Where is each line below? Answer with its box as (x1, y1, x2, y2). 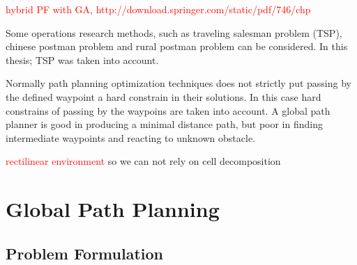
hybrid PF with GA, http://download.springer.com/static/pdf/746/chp (6, 2, 311, 16)
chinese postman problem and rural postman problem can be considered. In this (6, 39, 348, 54)
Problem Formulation (6, 242, 163, 264)
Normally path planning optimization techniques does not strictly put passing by (6, 76, 351, 90)
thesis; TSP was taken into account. (6, 52, 159, 67)
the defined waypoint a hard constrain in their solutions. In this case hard (6, 89, 321, 104)
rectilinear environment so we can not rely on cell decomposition (6, 154, 281, 168)
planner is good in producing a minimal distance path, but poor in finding (6, 117, 323, 131)
